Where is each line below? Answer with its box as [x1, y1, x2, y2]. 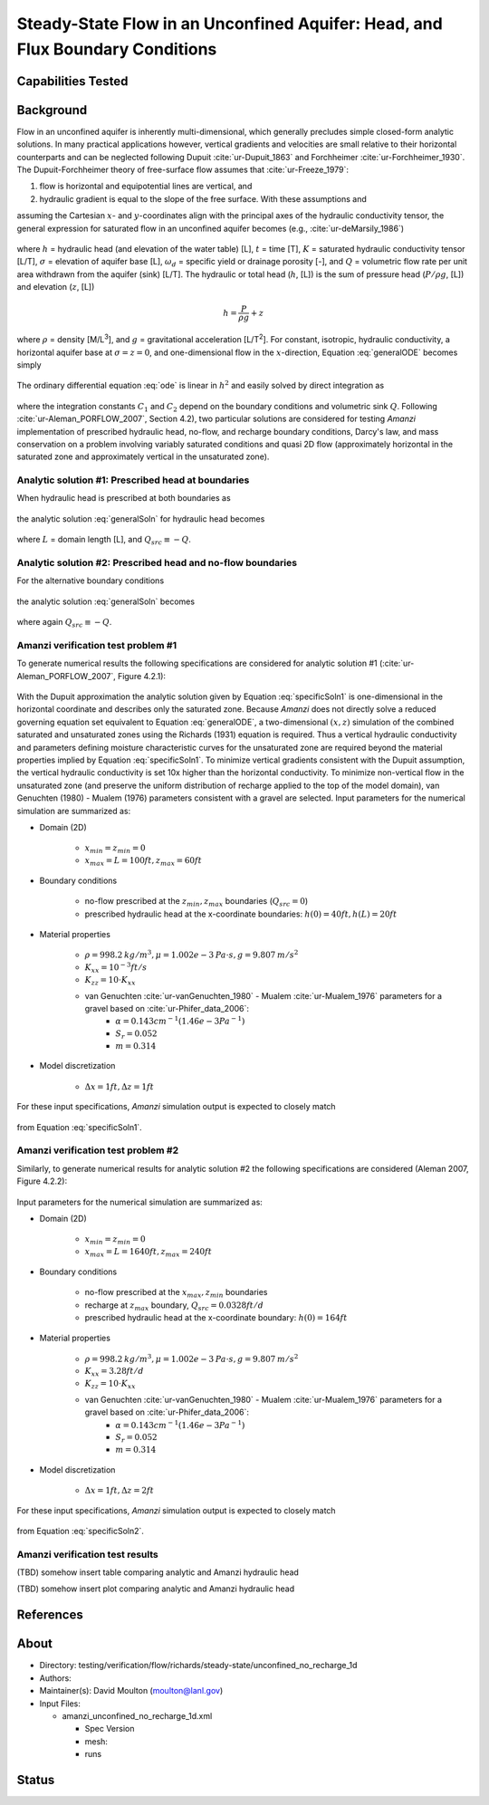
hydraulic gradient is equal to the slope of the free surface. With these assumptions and [39, 193, 367, 204]
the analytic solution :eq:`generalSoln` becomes [16, 596, 195, 607]
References [16, 1608, 83, 1623]
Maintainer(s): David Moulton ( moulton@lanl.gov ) [39, 1685, 224, 1696]
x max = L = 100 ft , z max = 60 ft [84, 856, 203, 868]
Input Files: [39, 1698, 81, 1709]
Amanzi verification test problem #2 [16, 1144, 179, 1157]
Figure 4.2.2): [16, 1176, 68, 1186]
